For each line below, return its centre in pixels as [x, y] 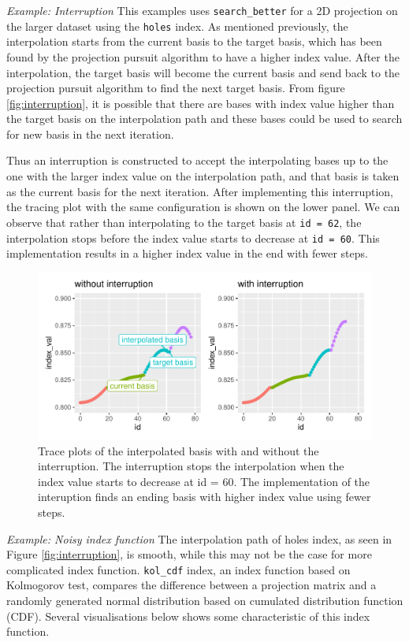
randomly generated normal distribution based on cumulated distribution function [205, 600]
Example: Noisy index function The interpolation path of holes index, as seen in [199, 538]
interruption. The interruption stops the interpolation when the [191, 466]
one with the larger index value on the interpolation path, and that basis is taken [203, 176]
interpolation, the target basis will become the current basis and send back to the [203, 72]
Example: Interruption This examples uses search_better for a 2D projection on [202, 10]
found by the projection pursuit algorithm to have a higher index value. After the [203, 56]
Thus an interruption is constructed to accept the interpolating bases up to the [197, 160]
